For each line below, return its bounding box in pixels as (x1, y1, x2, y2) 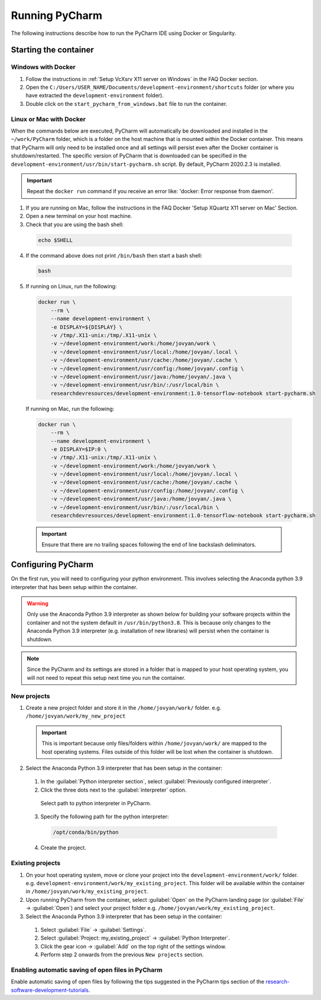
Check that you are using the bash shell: (25, 221, 124, 228)
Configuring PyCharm (11, 560, 94, 570)
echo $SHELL (38, 237, 73, 243)
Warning (27, 600, 48, 607)
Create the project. (40, 844, 87, 851)
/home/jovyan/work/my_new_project (25, 713, 126, 719)
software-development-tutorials (11, 986, 89, 993)
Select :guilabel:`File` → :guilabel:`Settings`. (40, 926, 147, 933)
